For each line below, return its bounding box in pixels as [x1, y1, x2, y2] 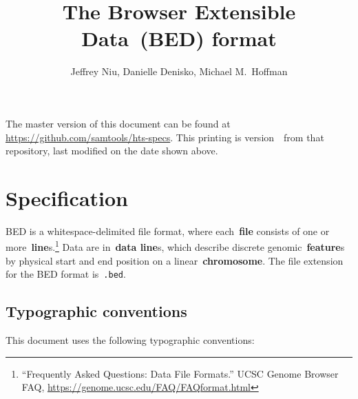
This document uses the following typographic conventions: [6, 333, 255, 347]
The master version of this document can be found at [6, 116, 231, 130]
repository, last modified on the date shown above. [6, 143, 218, 158]
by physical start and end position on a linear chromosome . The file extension [6, 253, 344, 267]
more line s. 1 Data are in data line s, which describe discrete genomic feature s [6, 238, 345, 254]
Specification [6, 183, 128, 212]
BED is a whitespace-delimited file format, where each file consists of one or [6, 223, 330, 238]
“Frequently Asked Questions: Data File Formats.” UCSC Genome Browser [21, 366, 339, 380]
